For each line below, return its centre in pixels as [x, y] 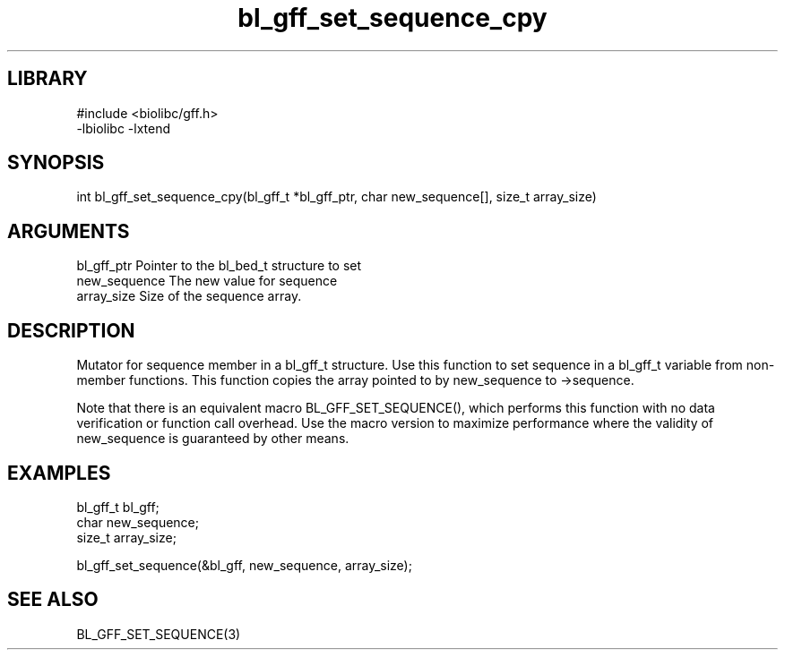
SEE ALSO [53, 600]
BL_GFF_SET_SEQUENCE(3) [159, 634]
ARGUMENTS [69, 231]
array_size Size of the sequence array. [189, 296]
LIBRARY [47, 79]
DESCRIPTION [71, 330]
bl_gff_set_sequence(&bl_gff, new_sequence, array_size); [244, 565]
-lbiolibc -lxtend [124, 128]
